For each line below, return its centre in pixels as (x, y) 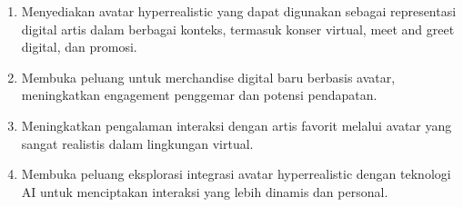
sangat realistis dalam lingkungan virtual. (137, 143)
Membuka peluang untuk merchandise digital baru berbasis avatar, (208, 77)
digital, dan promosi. (79, 47)
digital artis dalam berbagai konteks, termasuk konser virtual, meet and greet (238, 29)
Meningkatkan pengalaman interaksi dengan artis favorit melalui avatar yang (237, 125)
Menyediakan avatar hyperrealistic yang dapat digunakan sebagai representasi (239, 11)
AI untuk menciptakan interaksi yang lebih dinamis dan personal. (205, 191)
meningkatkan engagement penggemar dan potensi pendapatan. (199, 95)
